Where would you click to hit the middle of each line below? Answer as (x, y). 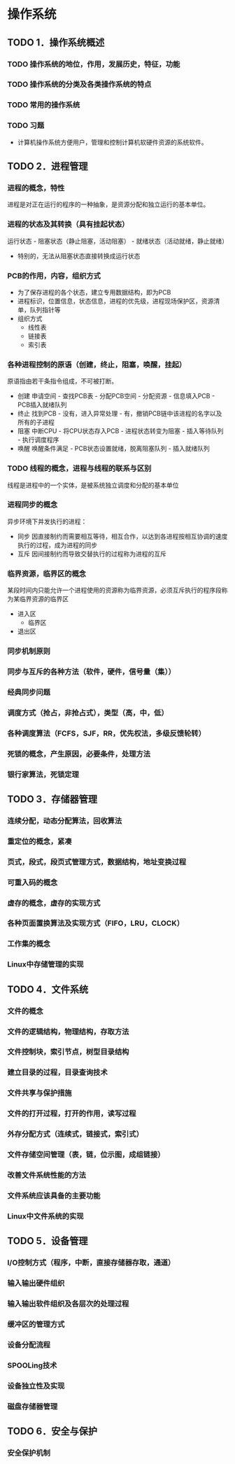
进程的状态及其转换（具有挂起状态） (68, 225)
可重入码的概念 (33, 882)
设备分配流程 (29, 1344)
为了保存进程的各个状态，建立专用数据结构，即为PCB (94, 292)
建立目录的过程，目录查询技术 (58, 1073)
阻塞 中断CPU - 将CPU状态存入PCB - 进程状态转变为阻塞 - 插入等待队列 (120, 431)
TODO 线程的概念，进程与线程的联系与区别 (79, 468)
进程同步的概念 (33, 505)
